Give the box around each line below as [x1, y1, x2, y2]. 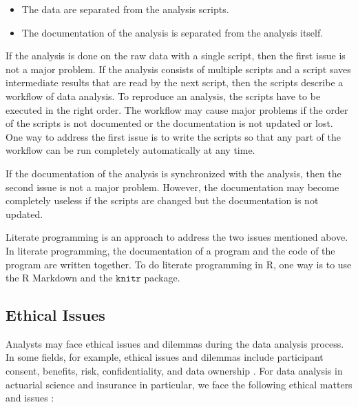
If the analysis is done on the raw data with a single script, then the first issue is [6, 48, 346, 63]
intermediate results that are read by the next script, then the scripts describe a [6, 75, 344, 90]
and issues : [6, 390, 54, 405]
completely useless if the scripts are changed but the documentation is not [6, 193, 319, 208]
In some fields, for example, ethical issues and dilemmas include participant [6, 350, 324, 364]
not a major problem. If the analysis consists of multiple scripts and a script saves [6, 61, 351, 76]
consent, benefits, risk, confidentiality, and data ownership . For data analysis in [6, 364, 343, 378]
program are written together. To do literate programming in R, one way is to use [6, 257, 352, 271]
